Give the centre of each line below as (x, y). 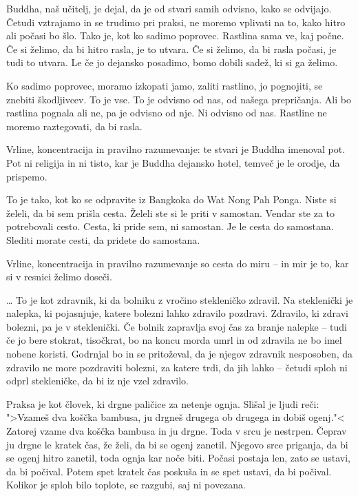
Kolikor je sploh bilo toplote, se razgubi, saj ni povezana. (126, 485)
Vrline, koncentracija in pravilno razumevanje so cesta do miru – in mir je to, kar (178, 263)
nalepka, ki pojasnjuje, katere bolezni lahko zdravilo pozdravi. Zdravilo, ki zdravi (177, 313)
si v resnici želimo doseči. (59, 277)
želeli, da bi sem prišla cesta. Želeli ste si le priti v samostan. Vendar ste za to (171, 213)
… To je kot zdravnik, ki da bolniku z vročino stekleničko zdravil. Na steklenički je (180, 299)
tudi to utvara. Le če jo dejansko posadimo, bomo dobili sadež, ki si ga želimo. (172, 62)
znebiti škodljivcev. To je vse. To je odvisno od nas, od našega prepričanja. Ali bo (179, 99)
